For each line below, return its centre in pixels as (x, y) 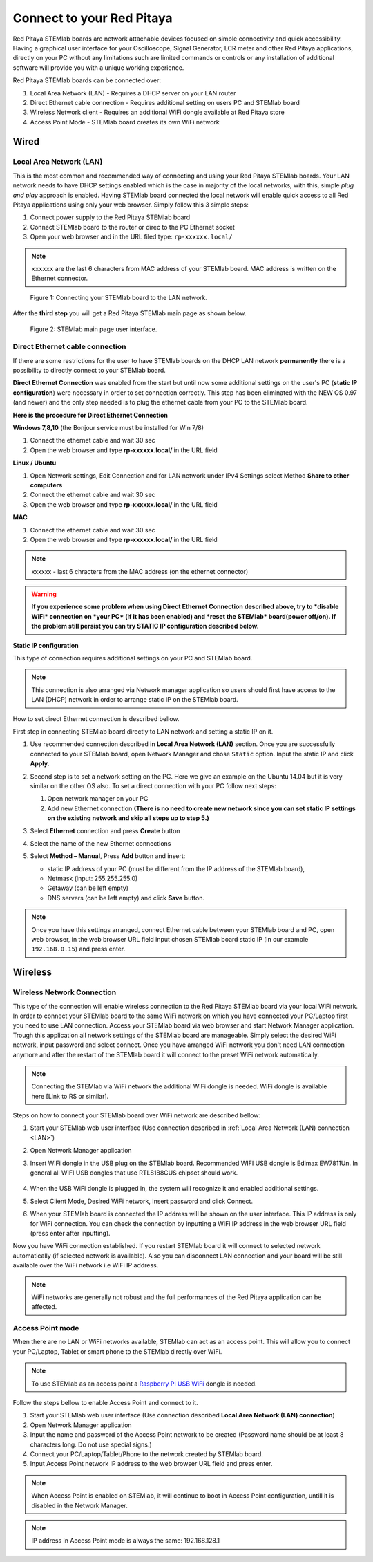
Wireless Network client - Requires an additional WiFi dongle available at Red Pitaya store (157, 112)
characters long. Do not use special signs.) (91, 1444)
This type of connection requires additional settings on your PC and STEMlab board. (133, 658)
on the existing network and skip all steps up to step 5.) (128, 818)
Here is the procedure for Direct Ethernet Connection (90, 415)
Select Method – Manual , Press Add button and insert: (108, 856)
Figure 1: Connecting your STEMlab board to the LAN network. (118, 297)
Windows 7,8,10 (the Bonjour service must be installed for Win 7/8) (108, 428)
